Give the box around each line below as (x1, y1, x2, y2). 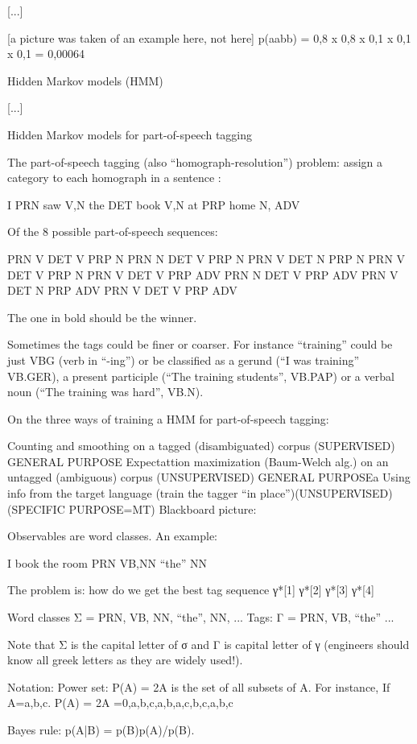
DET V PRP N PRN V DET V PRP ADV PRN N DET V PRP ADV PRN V (7, 266, 398, 283)
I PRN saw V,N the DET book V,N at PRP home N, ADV (7, 196, 300, 213)
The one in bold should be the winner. (7, 308, 197, 325)
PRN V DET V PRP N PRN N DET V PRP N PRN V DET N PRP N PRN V (7, 250, 406, 267)
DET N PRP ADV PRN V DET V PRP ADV (7, 282, 237, 299)
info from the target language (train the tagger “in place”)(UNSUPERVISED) (7, 485, 393, 502)
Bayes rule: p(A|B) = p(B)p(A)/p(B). (7, 721, 195, 738)
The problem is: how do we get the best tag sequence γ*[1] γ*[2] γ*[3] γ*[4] (7, 581, 374, 598)
